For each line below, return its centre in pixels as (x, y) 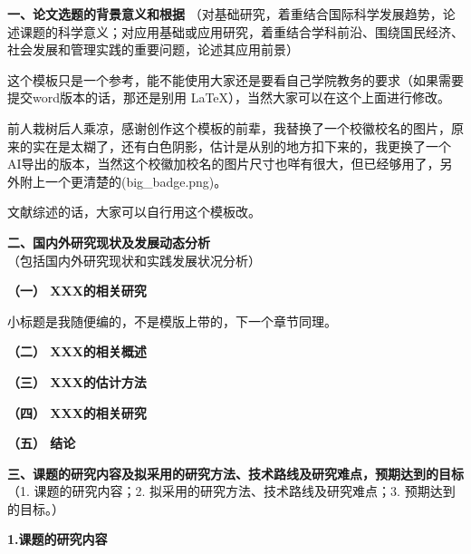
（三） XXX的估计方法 (77, 381)
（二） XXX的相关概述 (77, 351)
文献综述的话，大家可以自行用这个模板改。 (134, 212)
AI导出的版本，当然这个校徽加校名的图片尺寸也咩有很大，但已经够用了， (224, 164)
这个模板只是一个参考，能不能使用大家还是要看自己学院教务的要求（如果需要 (235, 79)
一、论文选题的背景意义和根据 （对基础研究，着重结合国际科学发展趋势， (225, 14)
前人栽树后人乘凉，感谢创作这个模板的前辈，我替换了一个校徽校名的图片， (229, 127)
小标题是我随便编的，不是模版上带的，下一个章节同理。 (172, 321)
